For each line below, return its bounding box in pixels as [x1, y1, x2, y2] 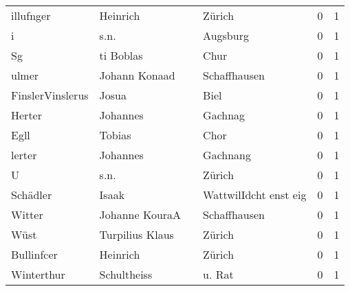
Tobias [99, 127, 131, 143]
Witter [11, 207, 43, 222]
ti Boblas [99, 47, 143, 63]
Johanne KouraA [99, 207, 182, 222]
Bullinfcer [11, 246, 58, 262]
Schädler [11, 187, 52, 202]
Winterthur [11, 266, 65, 282]
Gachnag [203, 107, 245, 123]
